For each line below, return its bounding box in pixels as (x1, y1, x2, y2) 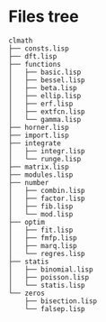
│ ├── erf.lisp (8, 99, 74, 108)
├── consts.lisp (8, 43, 69, 53)
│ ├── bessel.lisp (8, 75, 86, 85)
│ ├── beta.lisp (8, 83, 77, 92)
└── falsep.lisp (24, 304, 86, 313)
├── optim (8, 217, 46, 226)
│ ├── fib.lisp (8, 201, 74, 211)
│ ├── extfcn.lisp (8, 106, 86, 116)
